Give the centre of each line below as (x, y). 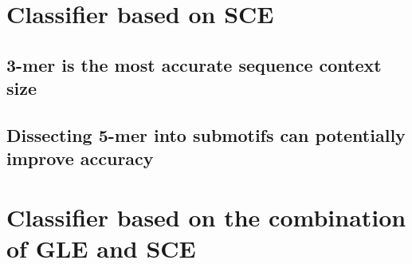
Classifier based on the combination (206, 217)
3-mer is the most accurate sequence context (194, 64)
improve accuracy (80, 158)
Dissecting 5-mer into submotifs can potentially (206, 134)
